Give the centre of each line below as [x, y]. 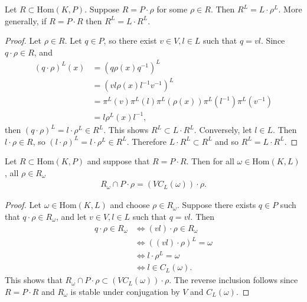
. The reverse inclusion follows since [233, 280]
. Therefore [147, 141]
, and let [71, 216]
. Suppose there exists [216, 205]
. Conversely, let [223, 129]
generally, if [26, 20]
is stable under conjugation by [125, 291]
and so [227, 141]
